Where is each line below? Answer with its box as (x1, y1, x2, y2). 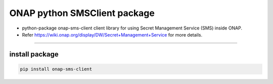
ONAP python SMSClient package (9, 7, 155, 18)
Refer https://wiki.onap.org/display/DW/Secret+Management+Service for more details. (22, 31, 203, 37)
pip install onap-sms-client (20, 66, 93, 72)
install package (9, 50, 59, 58)
